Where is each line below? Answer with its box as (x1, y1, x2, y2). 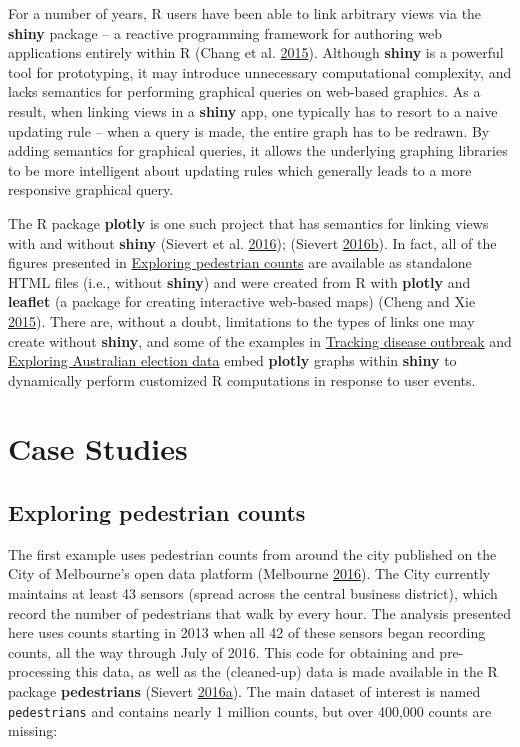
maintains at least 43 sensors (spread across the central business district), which (8, 583, 498, 604)
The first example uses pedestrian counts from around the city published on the (8, 543, 497, 564)
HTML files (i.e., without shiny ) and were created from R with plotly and (8, 271, 471, 292)
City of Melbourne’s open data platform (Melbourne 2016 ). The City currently (8, 563, 491, 584)
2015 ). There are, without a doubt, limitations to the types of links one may (8, 310, 475, 331)
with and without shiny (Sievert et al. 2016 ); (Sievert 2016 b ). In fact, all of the (8, 232, 497, 253)
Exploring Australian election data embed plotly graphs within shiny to (8, 350, 457, 371)
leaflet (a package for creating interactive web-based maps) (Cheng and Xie (8, 291, 476, 312)
